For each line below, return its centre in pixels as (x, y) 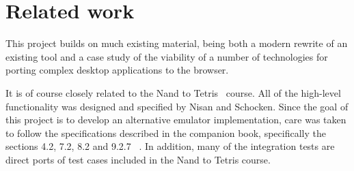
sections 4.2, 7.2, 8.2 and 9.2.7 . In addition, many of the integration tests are (170, 146)
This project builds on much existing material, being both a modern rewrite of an (177, 43)
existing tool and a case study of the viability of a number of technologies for (167, 56)
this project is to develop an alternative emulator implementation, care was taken (176, 120)
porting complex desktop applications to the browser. (117, 70)
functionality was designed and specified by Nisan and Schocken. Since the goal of (177, 106)
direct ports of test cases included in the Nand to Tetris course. (138, 159)
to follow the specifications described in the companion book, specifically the (166, 133)
